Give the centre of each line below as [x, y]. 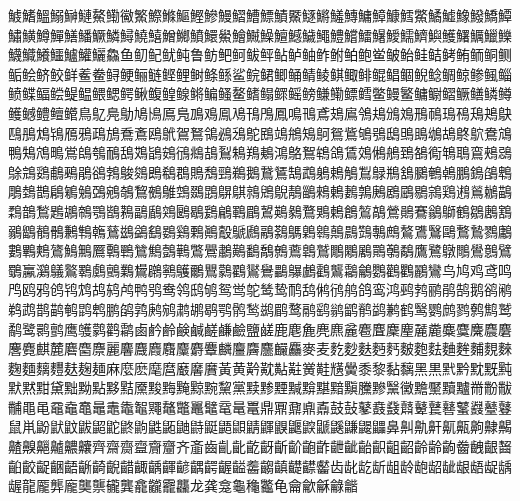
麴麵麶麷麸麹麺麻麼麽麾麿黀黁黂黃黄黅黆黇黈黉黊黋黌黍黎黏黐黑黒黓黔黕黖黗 [260, 367]
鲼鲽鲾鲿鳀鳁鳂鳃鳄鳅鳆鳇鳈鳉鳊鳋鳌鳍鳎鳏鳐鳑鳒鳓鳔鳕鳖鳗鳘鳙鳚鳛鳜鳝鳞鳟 [260, 93]
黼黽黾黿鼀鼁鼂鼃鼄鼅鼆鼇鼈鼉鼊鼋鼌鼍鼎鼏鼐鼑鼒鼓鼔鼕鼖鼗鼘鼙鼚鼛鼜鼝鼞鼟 [260, 406]
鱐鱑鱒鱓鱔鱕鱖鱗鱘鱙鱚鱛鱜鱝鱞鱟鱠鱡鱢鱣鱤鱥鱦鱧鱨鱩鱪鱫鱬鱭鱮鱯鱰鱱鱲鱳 [260, 34]
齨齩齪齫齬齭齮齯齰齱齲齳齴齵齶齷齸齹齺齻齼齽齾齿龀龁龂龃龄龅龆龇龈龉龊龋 [260, 465]
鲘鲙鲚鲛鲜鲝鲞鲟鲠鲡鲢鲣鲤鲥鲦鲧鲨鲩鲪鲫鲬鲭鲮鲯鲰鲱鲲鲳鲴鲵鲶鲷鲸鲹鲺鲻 [260, 73]
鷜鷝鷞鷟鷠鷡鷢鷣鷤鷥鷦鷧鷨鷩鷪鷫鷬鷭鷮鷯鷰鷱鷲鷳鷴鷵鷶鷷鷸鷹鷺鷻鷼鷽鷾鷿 [260, 250]
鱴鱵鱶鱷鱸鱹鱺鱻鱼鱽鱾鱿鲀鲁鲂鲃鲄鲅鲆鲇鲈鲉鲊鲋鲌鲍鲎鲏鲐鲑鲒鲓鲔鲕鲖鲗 [260, 54]
